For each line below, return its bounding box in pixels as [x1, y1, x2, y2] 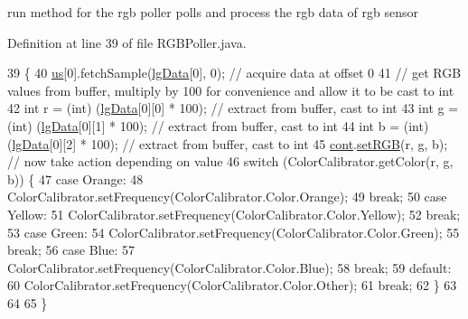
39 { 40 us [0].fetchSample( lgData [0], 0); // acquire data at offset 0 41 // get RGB [7, 63, 462, 82]
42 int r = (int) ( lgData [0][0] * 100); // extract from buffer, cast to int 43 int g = [7, 99, 459, 117]
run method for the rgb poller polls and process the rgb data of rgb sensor [7, 3, 418, 21]
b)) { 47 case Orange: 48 [7, 169, 144, 188]
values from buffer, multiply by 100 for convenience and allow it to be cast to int [7, 80, 454, 99]
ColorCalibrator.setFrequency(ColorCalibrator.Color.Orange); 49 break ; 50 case [7, 187, 447, 206]
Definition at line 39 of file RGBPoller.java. [7, 33, 247, 52]
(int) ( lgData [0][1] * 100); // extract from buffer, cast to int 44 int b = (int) [7, 116, 429, 135]
